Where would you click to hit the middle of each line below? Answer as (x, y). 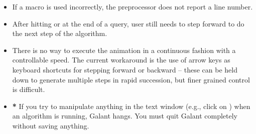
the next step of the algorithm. (60, 33)
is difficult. (29, 89)
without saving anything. (51, 125)
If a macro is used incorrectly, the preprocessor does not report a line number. (133, 6)
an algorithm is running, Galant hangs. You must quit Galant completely (125, 116)
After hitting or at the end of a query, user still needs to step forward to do (128, 23)
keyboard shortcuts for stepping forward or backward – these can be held (125, 69)
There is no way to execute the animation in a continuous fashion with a (124, 50)
